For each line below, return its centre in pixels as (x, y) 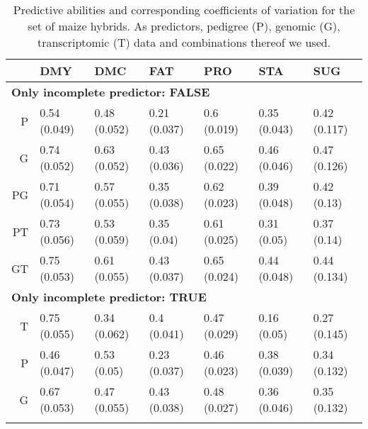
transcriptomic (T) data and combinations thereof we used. (184, 42)
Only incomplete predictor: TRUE (109, 297)
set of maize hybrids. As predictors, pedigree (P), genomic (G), (184, 26)
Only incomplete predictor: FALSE (111, 92)
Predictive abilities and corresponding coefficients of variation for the (184, 10)
